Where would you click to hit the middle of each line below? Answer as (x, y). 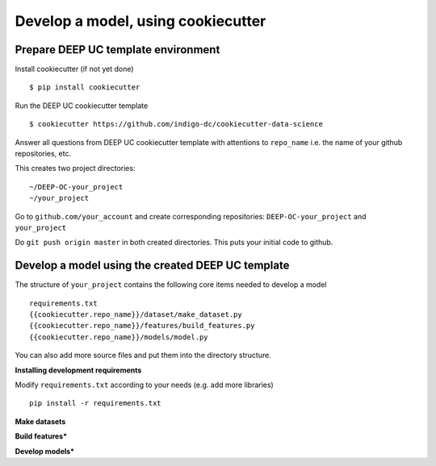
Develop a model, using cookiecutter (140, 21)
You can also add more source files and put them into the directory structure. (143, 356)
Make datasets (40, 421)
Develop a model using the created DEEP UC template (152, 266)
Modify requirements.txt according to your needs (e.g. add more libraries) (144, 385)
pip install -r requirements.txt (95, 404)
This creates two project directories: (75, 169)
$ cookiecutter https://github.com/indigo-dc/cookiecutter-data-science (176, 124)
